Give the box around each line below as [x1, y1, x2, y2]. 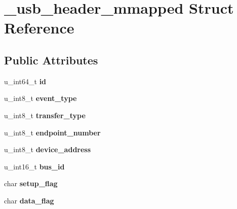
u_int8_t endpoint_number [4, 127, 101, 137]
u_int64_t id [4, 76, 47, 86]
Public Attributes [4, 52, 98, 67]
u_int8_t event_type [4, 93, 77, 103]
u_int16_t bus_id [4, 161, 65, 171]
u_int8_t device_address [4, 144, 91, 155]
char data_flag [4, 195, 54, 205]
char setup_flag [4, 178, 58, 189]
